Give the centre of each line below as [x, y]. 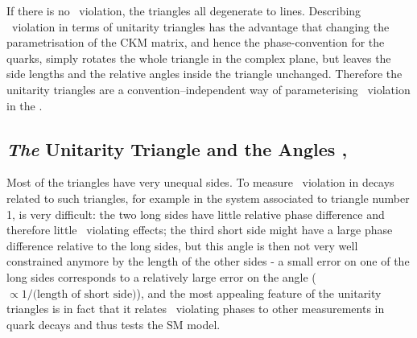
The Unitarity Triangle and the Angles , [177, 148]
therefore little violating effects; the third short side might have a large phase [200, 230]
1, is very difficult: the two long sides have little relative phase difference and [196, 214]
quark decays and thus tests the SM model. [114, 324]
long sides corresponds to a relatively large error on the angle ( [161, 276]
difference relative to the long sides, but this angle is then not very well [182, 245]
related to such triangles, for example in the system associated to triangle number [208, 198]
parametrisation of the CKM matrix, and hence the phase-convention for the [196, 42]
